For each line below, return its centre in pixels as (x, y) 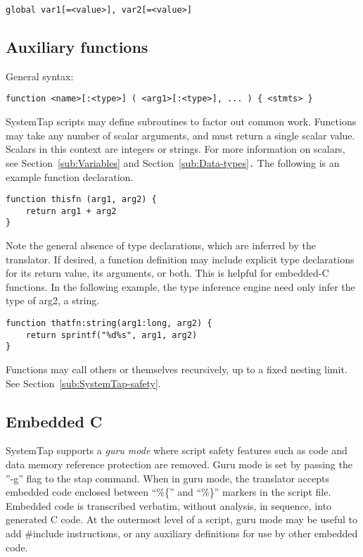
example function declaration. (70, 176)
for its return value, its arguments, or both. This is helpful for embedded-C (167, 273)
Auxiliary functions (77, 47)
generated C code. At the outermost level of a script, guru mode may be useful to (182, 519)
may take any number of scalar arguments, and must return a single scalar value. (180, 135)
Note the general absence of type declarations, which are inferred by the (161, 245)
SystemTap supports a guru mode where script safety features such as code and (177, 450)
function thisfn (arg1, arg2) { (81, 200)
